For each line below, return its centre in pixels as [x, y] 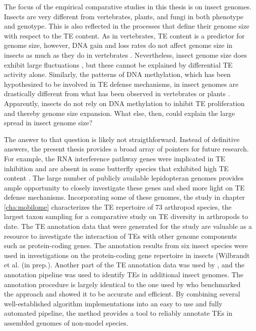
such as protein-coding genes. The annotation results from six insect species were [126, 245]
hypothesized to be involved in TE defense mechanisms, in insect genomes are [121, 84]
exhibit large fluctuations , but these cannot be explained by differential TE [118, 64]
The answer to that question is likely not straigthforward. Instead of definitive [122, 139]
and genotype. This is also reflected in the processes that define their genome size [127, 26]
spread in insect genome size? [48, 123]
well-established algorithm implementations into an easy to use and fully [113, 303]
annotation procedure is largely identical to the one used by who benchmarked [122, 284]
